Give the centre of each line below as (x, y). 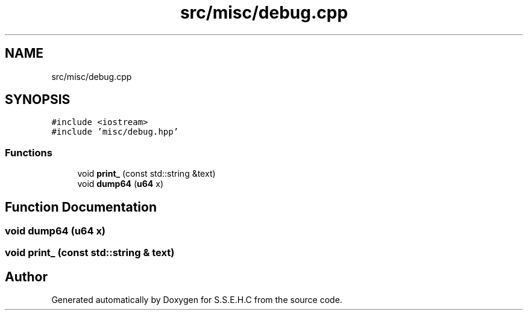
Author (26, 277)
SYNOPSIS (38, 100)
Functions (29, 152)
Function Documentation (81, 207)
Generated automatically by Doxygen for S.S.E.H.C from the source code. (197, 300)
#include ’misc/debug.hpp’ (115, 132)
